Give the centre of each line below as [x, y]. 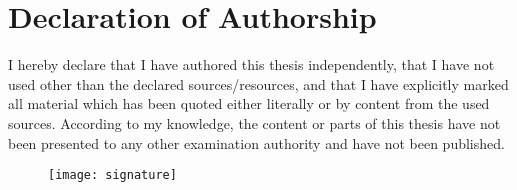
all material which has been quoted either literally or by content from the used [249, 103]
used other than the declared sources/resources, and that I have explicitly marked [258, 83]
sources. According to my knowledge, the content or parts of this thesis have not [254, 122]
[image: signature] [112, 175]
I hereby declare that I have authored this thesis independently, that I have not [251, 64]
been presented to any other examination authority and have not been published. [256, 142]
